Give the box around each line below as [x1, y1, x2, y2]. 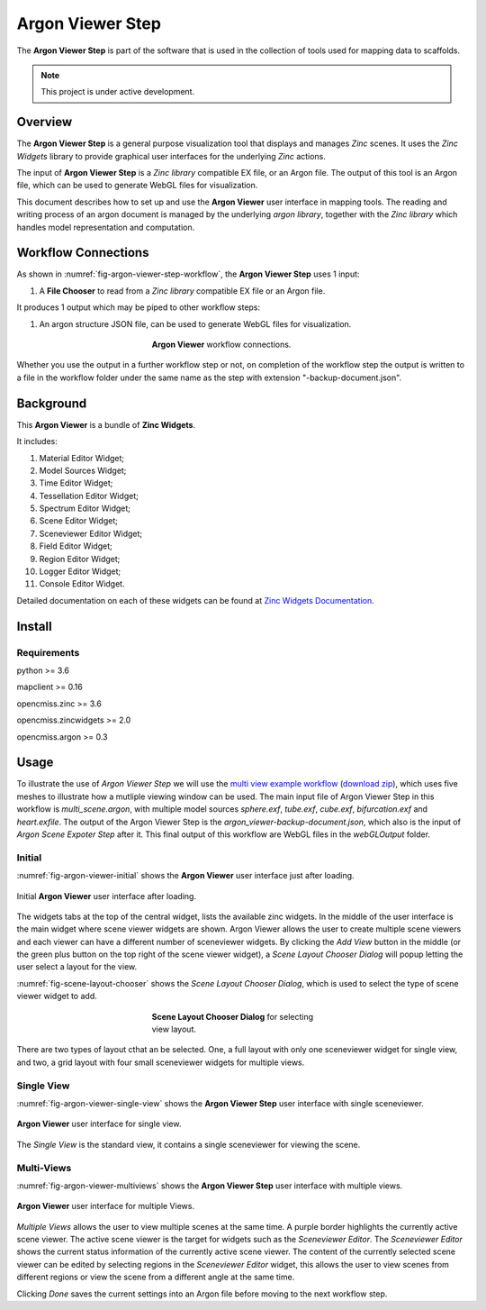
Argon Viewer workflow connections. [151, 339, 292, 350]
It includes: [16, 436, 58, 447]
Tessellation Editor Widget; [39, 490, 139, 501]
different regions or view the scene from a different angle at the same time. [16, 1271, 295, 1283]
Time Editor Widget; [39, 478, 113, 488]
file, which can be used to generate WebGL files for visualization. [16, 180, 258, 191]
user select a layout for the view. [16, 961, 138, 972]
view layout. [151, 1023, 197, 1035]
